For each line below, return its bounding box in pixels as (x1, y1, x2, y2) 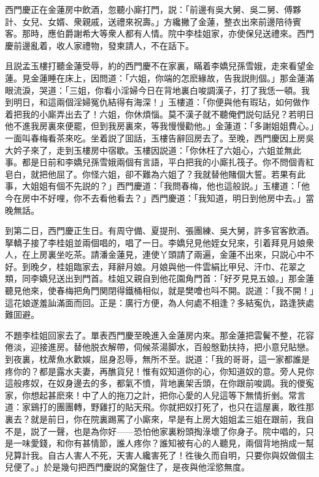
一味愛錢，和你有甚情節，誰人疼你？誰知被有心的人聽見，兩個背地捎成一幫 (13, 437, 314, 449)
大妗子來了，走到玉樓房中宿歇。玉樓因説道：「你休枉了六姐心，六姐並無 (5, 143, 293, 156)
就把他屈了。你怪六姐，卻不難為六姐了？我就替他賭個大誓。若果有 (30, 167, 297, 180)
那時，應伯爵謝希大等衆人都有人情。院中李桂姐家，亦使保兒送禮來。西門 (21, 27, 314, 40)
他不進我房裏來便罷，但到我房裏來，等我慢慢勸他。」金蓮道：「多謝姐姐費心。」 (5, 119, 314, 132)
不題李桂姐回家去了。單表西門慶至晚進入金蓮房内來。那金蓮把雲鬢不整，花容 (5, 328, 314, 341)
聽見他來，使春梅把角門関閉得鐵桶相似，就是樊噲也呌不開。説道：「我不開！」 (5, 284, 314, 297)
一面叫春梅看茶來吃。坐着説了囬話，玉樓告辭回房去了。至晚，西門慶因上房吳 (5, 131, 314, 144)
